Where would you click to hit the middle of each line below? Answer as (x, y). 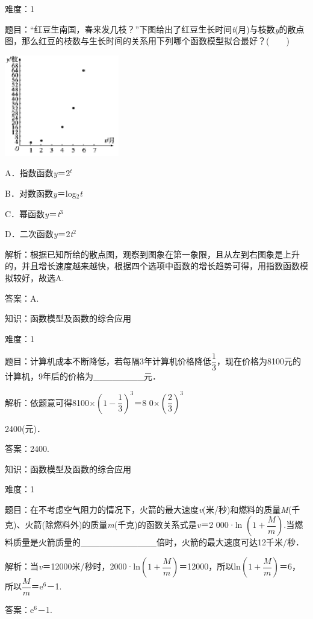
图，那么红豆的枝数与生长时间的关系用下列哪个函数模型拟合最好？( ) (147, 41)
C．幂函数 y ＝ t (33, 213)
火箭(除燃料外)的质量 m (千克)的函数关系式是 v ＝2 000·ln (134, 525)
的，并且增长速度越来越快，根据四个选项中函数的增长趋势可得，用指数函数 (152, 266)
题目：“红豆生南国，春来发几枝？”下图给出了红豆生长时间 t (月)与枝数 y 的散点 (155, 29)
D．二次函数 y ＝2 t (39, 234)
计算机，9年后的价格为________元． (83, 376)
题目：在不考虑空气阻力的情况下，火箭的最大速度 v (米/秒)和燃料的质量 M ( (148, 509)
